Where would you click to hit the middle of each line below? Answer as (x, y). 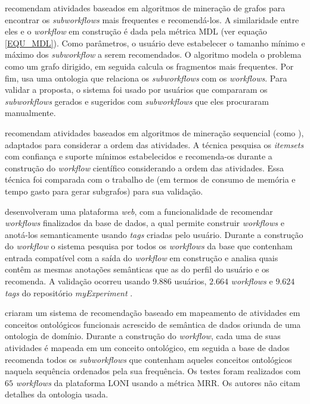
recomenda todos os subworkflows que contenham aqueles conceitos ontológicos (148, 359)
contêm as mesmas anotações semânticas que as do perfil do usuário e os (137, 269)
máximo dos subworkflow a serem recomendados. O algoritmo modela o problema (153, 54)
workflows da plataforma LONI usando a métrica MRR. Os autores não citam (158, 382)
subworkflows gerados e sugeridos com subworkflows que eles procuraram (137, 101)
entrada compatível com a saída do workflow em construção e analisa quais (142, 257)
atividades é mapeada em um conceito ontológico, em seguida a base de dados (147, 348)
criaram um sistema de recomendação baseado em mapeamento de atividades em (153, 313)
